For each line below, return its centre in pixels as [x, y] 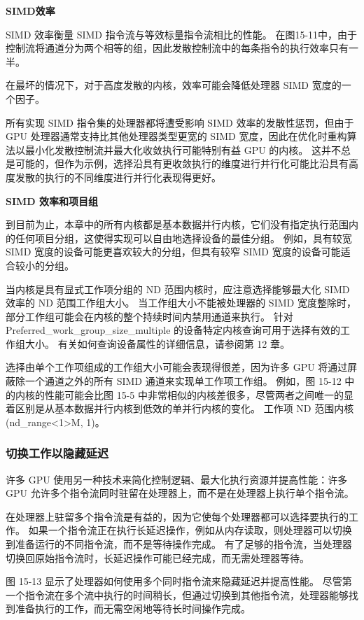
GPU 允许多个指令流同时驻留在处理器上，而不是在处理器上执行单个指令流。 [180, 493]
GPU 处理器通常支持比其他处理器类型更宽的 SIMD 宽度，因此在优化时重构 [176, 136]
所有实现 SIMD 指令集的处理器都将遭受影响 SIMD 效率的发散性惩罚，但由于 [180, 122]
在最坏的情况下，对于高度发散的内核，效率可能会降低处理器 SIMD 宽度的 [174, 85]
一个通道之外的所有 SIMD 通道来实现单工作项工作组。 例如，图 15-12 [183, 381]
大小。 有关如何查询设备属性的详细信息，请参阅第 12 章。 [157, 343]
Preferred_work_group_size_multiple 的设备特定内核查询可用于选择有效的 [173, 330]
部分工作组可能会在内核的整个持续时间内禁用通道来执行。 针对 [149, 316]
